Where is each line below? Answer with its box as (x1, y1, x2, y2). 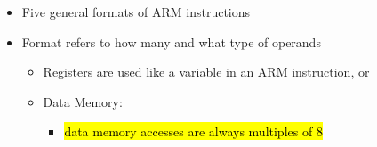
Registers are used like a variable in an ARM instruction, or (43, 62, 370, 81)
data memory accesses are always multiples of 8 (64, 122, 323, 141)
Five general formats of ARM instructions (21, 3, 251, 20)
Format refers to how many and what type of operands (21, 32, 321, 51)
